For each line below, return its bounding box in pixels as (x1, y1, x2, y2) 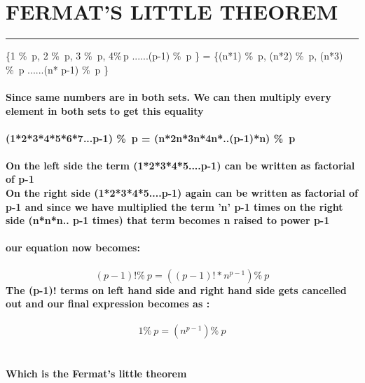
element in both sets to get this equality (6, 103, 204, 118)
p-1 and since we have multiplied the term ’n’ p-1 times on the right (6, 199, 343, 214)
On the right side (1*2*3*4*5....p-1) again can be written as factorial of (6, 186, 358, 200)
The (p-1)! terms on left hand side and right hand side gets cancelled (6, 282, 347, 297)
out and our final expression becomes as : (6, 296, 210, 311)
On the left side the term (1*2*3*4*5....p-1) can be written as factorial (6, 158, 355, 172)
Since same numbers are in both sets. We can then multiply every (6, 89, 331, 104)
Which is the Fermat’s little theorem (6, 365, 187, 380)
